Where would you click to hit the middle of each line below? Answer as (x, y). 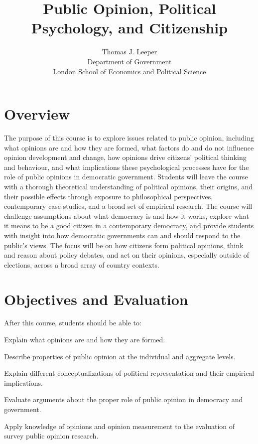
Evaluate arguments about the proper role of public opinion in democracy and (124, 399)
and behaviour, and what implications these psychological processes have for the (127, 167)
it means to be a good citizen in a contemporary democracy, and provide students (129, 225)
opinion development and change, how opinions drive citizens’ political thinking (125, 157)
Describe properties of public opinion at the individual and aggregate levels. (120, 356)
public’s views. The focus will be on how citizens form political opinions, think (124, 245)
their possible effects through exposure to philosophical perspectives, (109, 196)
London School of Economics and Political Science (129, 71)
